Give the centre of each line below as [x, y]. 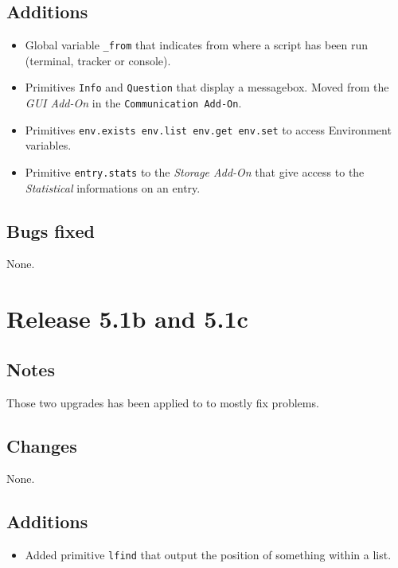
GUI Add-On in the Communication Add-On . [133, 103]
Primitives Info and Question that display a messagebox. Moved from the [207, 87]
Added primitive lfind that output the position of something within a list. [208, 555]
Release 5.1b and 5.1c [127, 319]
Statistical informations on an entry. [113, 187]
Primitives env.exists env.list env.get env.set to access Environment [208, 129]
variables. [48, 145]
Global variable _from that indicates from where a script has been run [197, 45]
